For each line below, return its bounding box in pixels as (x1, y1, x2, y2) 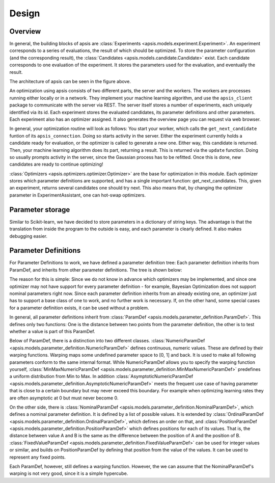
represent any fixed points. (9, 454, 66, 460)
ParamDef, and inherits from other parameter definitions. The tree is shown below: (9, 266, 182, 273)
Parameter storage (9, 205, 70, 214)
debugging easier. (9, 233, 48, 239)
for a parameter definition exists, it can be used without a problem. (9, 305, 149, 311)
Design (9, 8, 40, 19)
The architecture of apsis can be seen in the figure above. (9, 78, 131, 85)
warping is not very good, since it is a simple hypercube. (9, 470, 128, 476)
